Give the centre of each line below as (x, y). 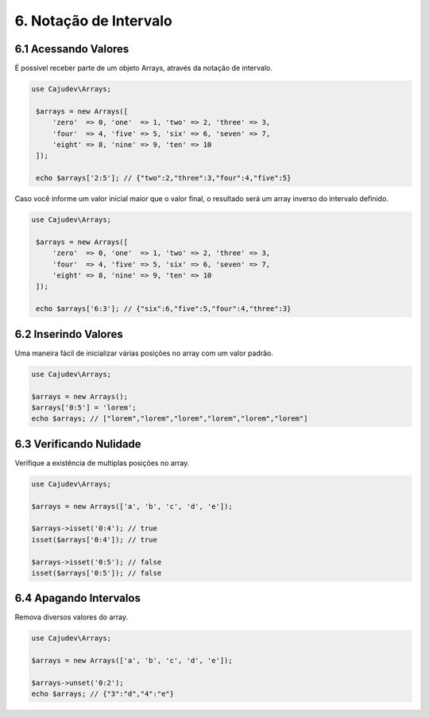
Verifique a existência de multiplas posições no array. (102, 463)
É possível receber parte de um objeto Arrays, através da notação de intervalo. (144, 68)
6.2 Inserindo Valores (69, 334)
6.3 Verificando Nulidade (78, 444)
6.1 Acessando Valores (72, 49)
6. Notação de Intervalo (93, 21)
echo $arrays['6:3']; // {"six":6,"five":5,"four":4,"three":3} (164, 309)
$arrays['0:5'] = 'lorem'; (84, 407)
